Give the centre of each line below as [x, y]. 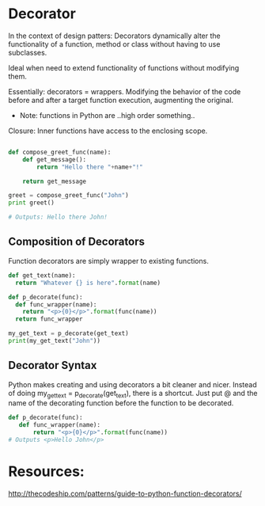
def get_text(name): [42, 275]
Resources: [46, 472]
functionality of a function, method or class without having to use [114, 44]
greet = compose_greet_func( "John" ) [68, 196]
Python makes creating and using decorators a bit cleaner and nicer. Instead [132, 384]
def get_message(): [55, 159]
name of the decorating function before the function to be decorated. [121, 403]
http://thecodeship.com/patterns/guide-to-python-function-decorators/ [125, 493]
